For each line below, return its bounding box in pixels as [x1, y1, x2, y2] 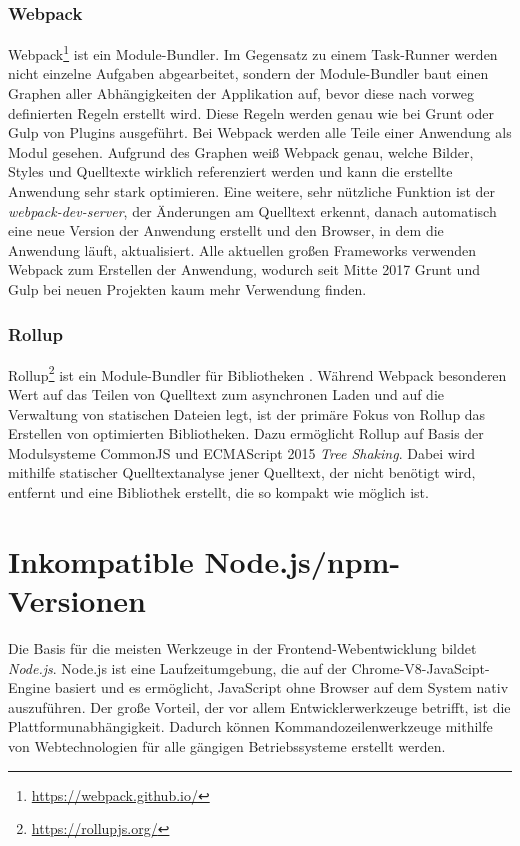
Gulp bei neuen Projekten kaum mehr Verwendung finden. [8, 279, 367, 299]
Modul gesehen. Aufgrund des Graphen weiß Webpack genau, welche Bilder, [8, 141, 474, 162]
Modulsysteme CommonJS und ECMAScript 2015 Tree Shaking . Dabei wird [8, 442, 476, 463]
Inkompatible [8, 540, 194, 581]
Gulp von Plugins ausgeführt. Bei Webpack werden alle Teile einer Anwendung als [8, 122, 512, 143]
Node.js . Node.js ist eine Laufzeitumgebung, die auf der [8, 657, 347, 678]
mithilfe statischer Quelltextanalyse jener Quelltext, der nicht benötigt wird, [8, 462, 476, 483]
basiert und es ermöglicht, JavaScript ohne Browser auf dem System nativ [54, 677, 509, 698]
